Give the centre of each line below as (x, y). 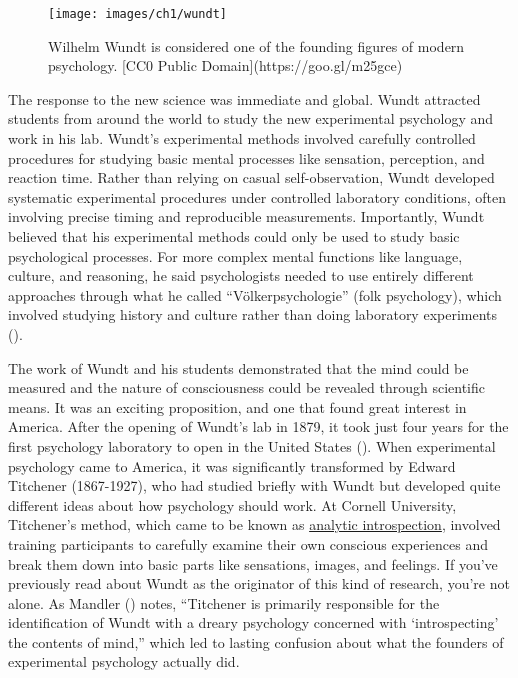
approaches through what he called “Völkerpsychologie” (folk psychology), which (255, 294)
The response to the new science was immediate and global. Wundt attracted (244, 98)
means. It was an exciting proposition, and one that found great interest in (237, 406)
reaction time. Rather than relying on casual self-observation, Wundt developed (251, 177)
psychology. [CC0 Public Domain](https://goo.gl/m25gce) (225, 65)
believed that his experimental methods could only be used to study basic (234, 236)
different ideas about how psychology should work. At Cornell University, (232, 504)
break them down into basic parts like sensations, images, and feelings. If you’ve (253, 563)
